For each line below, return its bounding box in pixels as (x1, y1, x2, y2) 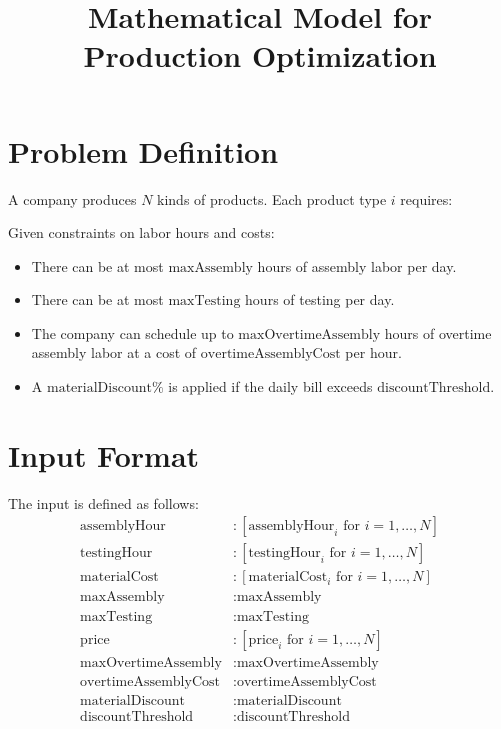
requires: (400, 188, 453, 209)
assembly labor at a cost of (31, 342, 197, 363)
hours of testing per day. (245, 289, 395, 310)
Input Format (8, 434, 200, 475)
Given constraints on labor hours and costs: (8, 222, 275, 243)
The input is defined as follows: (8, 492, 199, 513)
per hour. (345, 342, 402, 363)
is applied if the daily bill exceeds (168, 376, 373, 397)
